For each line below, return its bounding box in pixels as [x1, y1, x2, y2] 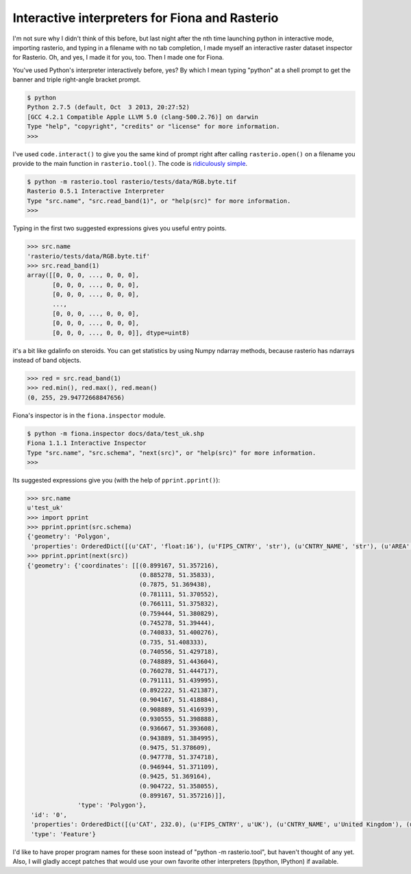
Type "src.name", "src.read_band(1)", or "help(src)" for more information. [27, 197, 291, 205]
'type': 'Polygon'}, [77, 801, 147, 809]
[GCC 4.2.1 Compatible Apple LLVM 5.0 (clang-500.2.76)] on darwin [27, 113, 259, 121]
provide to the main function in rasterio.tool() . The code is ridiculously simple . [12, 160, 248, 168]
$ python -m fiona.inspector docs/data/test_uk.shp [27, 429, 205, 437]
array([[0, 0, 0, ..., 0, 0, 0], [27, 271, 140, 279]
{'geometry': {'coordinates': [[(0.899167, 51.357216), [27, 561, 219, 569]
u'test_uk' [27, 504, 64, 512]
